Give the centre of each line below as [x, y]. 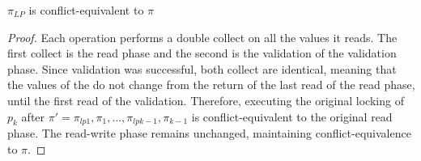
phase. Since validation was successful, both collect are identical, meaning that [202, 68]
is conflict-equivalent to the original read [292, 116]
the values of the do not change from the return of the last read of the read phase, [211, 85]
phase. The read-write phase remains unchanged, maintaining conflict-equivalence [209, 133]
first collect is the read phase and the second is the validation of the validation [202, 53]
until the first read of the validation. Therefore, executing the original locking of [206, 100]
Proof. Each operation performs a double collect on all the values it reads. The [202, 37]
